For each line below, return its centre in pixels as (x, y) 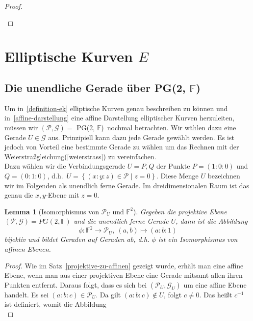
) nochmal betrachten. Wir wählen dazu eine (169, 127)
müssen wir (21, 127)
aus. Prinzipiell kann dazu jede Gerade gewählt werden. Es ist (141, 137)
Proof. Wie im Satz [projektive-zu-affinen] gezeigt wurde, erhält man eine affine (124, 265)
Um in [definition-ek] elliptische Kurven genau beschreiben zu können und (116, 108)
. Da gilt (108, 294)
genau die (19, 195)
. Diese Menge (177, 175)
